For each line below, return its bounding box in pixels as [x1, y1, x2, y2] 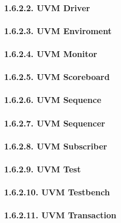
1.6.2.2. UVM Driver [4, 1, 90, 14]
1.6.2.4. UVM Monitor [4, 47, 98, 59]
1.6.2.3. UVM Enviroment [4, 24, 112, 36]
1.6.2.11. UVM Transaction [4, 209, 117, 221]
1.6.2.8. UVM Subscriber [4, 139, 107, 152]
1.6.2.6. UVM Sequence [4, 94, 102, 106]
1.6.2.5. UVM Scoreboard [4, 71, 110, 83]
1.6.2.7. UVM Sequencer [4, 117, 105, 129]
